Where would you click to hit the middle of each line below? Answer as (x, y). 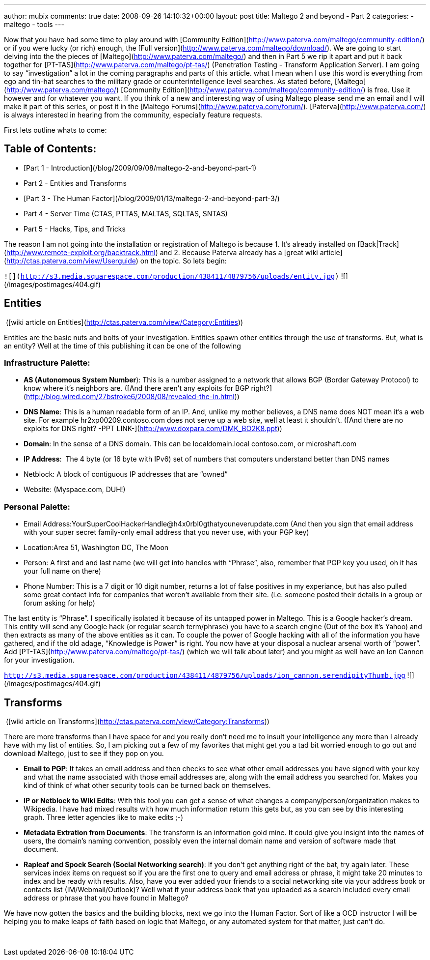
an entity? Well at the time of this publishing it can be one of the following (122, 346)
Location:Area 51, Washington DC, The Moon (96, 548)
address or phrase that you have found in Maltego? (106, 898)
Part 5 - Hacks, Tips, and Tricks (75, 229)
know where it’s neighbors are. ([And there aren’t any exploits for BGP (136, 388)
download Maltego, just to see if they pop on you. (84, 754)
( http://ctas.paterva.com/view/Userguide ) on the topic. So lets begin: (115, 261)
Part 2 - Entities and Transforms (75, 183)
